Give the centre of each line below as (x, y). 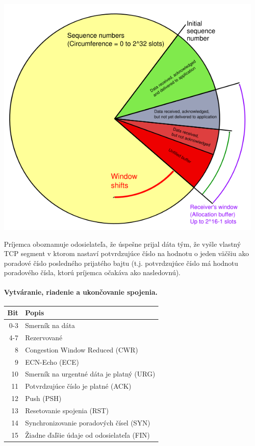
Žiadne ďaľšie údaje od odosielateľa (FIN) (88, 434)
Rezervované (44, 337)
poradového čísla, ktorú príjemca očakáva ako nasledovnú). (92, 272)
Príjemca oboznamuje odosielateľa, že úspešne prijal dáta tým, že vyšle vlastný (122, 244)
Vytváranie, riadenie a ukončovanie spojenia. (81, 292)
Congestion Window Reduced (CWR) (82, 349)
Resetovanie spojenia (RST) (67, 411)
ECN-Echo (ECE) (52, 362)
